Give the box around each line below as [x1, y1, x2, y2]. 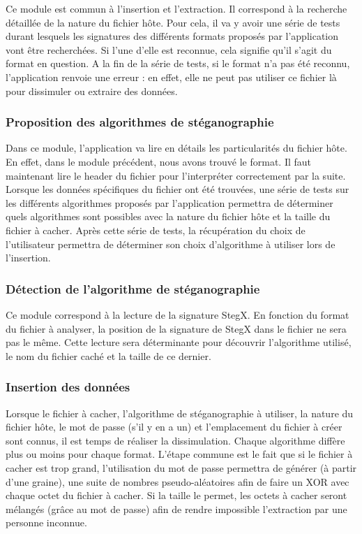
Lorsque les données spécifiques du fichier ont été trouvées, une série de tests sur [6, 182, 349, 196]
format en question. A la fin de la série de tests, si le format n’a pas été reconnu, [6, 56, 350, 71]
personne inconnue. [6, 515, 87, 530]
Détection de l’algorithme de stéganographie [6, 280, 260, 297]
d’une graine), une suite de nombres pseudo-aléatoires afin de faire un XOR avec [6, 474, 349, 489]
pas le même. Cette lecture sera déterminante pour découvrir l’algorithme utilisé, [6, 335, 352, 349]
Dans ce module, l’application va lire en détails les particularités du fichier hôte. [6, 140, 347, 155]
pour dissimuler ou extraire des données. [6, 83, 178, 98]
